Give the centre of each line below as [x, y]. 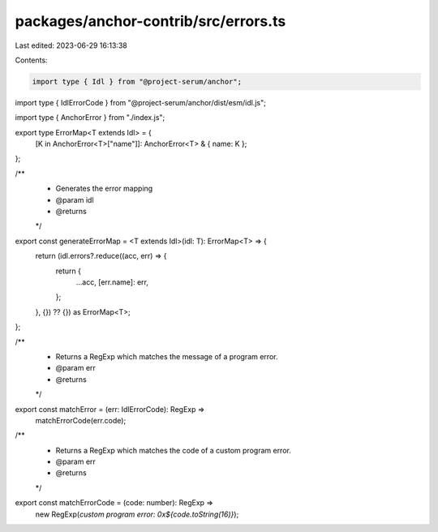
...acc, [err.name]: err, [112, 282]
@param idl [75, 199]
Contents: [31, 60]
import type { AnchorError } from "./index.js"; [90, 118]
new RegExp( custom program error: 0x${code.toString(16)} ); [137, 514]
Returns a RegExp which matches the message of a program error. [167, 356]
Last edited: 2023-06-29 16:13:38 [71, 45]
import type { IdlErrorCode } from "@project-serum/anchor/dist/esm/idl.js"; [141, 102]
